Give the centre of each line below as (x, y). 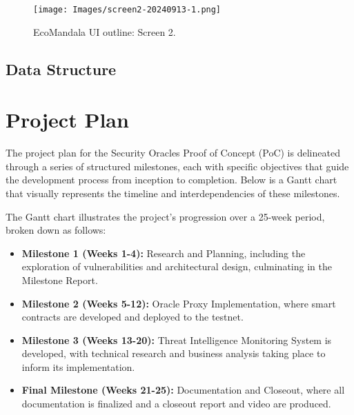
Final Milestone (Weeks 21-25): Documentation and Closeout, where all (183, 390)
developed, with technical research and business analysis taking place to (174, 353)
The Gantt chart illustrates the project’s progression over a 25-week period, (165, 216)
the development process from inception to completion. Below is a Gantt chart (171, 180)
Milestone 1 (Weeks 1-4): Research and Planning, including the (164, 253)
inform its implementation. (78, 366)
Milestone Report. (60, 280)
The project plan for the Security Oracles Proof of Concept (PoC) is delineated (173, 153)
